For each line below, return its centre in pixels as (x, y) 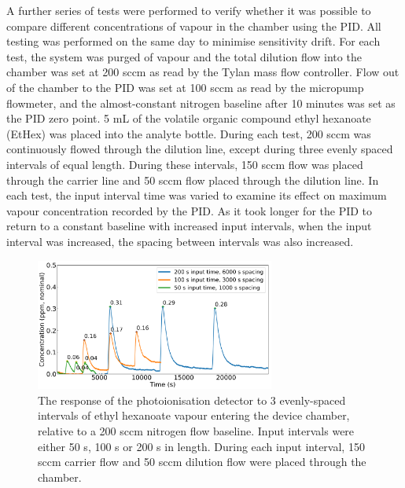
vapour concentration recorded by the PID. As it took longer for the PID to (190, 210)
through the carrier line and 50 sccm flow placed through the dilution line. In (193, 180)
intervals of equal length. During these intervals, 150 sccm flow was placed (185, 164)
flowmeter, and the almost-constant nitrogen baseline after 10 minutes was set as (201, 103)
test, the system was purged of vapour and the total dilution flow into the (184, 56)
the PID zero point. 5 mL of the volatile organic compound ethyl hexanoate (189, 118)
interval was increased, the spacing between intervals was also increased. (180, 241)
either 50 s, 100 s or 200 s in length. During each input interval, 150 (201, 446)
